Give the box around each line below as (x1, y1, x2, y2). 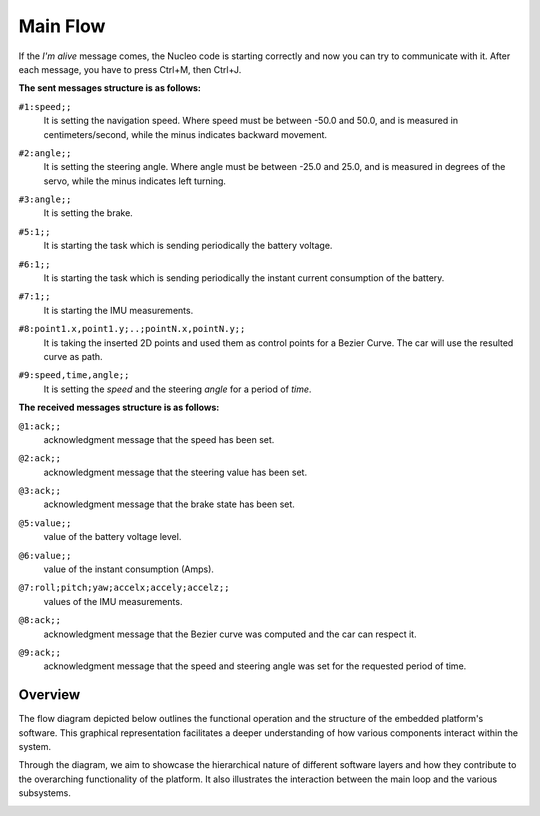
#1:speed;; (18, 101, 72, 112)
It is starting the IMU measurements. (43, 304, 194, 316)
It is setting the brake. (43, 207, 134, 219)
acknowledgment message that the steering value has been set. (43, 466, 308, 478)
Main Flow (18, 15, 106, 37)
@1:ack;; (18, 420, 62, 432)
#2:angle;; (18, 147, 72, 159)
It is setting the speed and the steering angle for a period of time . (43, 383, 312, 395)
